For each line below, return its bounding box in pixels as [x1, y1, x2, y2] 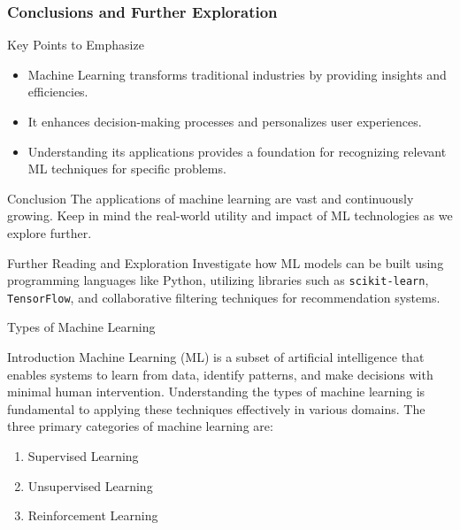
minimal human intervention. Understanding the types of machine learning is [7, 382, 425, 401]
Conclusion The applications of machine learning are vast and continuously [7, 188, 414, 207]
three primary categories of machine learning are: [7, 417, 273, 435]
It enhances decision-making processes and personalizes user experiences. [27, 112, 422, 130]
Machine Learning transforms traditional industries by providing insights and [27, 65, 447, 83]
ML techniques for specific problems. [27, 159, 226, 178]
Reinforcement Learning [27, 506, 158, 525]
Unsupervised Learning [27, 476, 153, 495]
